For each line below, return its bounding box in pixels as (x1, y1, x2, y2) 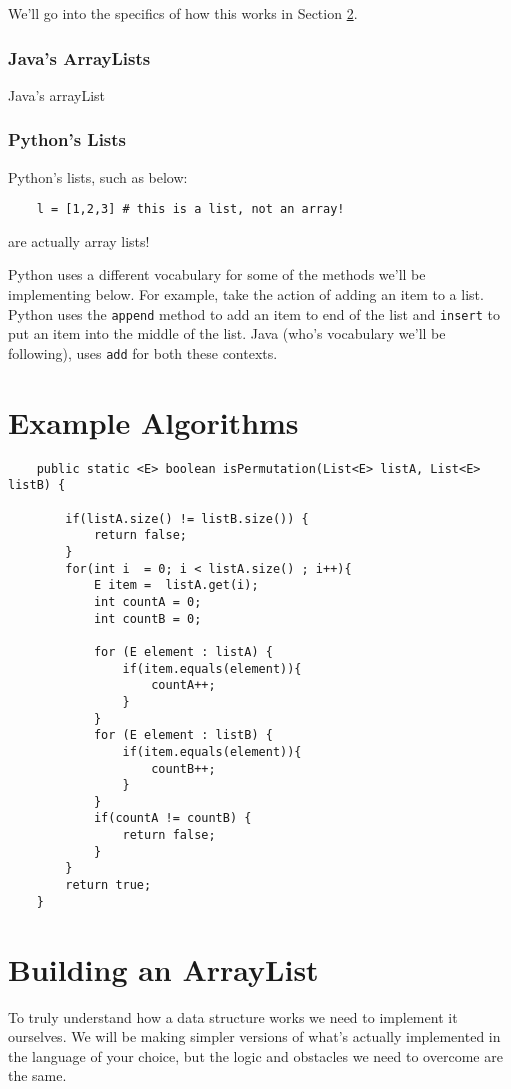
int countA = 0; (93, 594, 202, 609)
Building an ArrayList (8, 948, 319, 989)
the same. (8, 1065, 67, 1086)
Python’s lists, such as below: (8, 166, 188, 187)
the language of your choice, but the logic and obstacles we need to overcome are (8, 1045, 503, 1066)
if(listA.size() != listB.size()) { (65, 511, 309, 526)
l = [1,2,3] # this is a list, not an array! (36, 202, 345, 217)
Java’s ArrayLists (8, 45, 151, 70)
